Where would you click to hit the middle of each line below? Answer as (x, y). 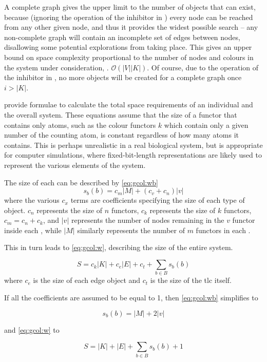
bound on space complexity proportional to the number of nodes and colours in (129, 57)
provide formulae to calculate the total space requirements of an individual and (129, 104)
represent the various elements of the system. (75, 165)
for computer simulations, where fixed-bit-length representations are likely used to (133, 155)
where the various (32, 200)
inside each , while (33, 230)
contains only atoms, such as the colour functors (80, 125)
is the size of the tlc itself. (191, 280)
